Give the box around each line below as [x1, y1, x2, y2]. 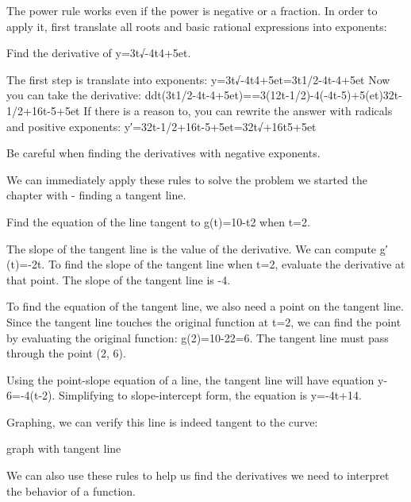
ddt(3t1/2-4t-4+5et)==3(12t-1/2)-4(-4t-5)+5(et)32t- [144, 87, 402, 103]
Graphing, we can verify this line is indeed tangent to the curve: [6, 413, 318, 430]
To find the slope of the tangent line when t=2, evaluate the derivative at [48, 256, 405, 272]
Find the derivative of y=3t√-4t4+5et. [6, 44, 191, 61]
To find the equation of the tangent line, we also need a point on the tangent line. [6, 298, 404, 315]
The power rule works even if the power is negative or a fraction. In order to [6, 2, 378, 18]
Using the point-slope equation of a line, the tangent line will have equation [6, 371, 375, 388]
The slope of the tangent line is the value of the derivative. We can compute [6, 240, 377, 257]
